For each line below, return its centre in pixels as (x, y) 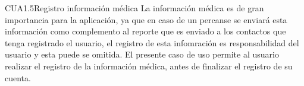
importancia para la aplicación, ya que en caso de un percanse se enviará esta (146, 19)
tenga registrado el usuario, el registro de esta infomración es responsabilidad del (152, 42)
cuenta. (18, 77)
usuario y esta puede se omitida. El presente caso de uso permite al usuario (142, 54)
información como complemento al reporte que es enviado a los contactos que (145, 31)
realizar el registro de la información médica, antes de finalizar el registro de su (149, 66)
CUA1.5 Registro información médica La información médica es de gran (134, 8)
